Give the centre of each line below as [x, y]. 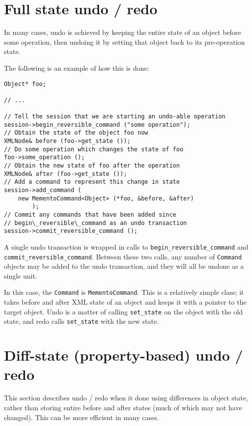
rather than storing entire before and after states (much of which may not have [123, 407]
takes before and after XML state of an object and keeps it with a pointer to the [125, 302]
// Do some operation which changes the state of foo [94, 149]
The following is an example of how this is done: [77, 68]
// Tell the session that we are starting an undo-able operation [115, 117]
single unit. [21, 275]
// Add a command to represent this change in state [92, 182]
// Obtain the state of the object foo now [76, 133]
